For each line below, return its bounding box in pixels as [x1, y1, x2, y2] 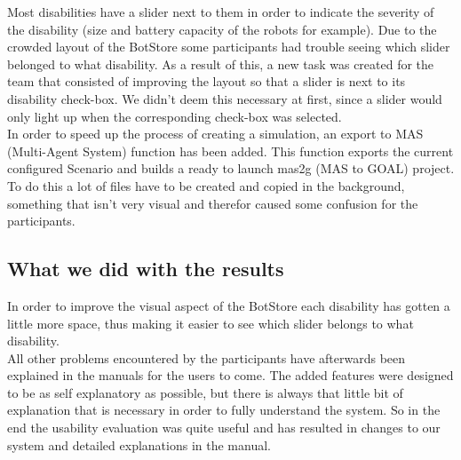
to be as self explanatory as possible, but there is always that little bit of [7, 383, 403, 401]
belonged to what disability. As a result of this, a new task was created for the [7, 54, 434, 73]
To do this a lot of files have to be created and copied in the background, [7, 176, 405, 194]
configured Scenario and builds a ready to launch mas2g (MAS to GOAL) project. [7, 159, 455, 178]
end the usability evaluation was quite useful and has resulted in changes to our [7, 418, 441, 437]
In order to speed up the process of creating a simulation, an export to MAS [7, 124, 424, 143]
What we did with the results [7, 255, 284, 282]
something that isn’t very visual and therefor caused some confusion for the [7, 194, 418, 212]
